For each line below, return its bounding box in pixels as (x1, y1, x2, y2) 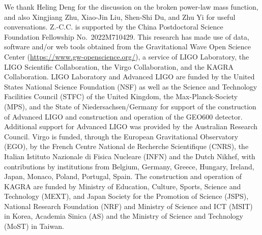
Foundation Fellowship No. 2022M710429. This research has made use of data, (4, 31, 249, 42)
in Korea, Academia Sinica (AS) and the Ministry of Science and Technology (4, 211, 243, 221)
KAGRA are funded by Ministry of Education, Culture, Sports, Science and (4, 181, 241, 191)
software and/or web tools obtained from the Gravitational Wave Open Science (4, 41, 251, 52)
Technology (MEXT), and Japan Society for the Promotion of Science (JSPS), (4, 191, 249, 201)
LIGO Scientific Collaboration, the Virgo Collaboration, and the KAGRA (4, 61, 234, 72)
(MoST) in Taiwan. (4, 221, 64, 231)
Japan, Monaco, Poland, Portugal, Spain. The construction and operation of (4, 171, 242, 182)
